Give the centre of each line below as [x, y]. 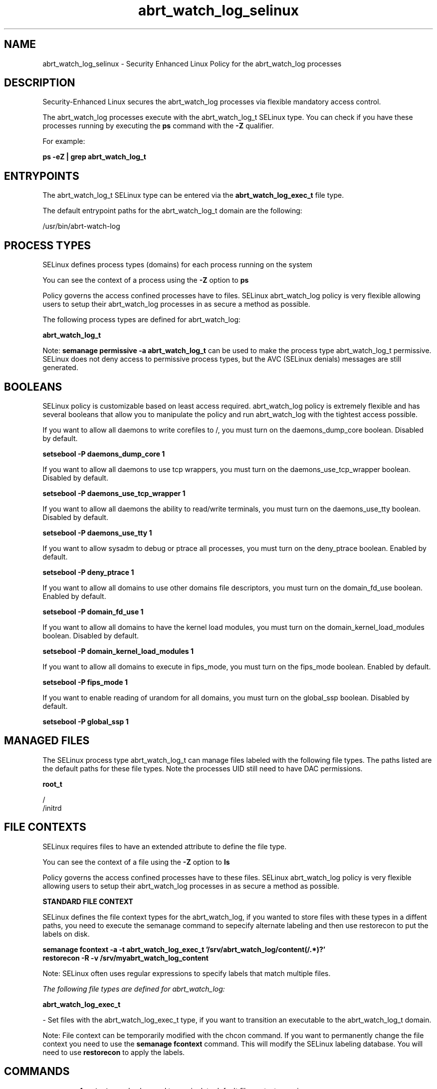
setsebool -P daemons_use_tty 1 [97, 533]
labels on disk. [66, 934]
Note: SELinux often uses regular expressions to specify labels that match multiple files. [187, 973]
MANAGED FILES [47, 741]
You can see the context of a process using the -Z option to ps [146, 280]
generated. [60, 368]
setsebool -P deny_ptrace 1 [88, 572]
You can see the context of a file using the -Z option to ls [136, 862]
